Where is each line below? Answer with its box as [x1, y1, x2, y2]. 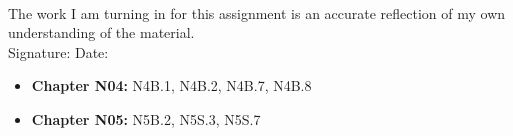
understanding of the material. [8, 22, 195, 43]
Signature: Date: [8, 41, 109, 62]
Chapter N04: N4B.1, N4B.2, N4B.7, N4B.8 [31, 75, 312, 96]
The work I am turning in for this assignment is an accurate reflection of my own [8, 2, 506, 23]
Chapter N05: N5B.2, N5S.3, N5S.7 [31, 108, 261, 129]
